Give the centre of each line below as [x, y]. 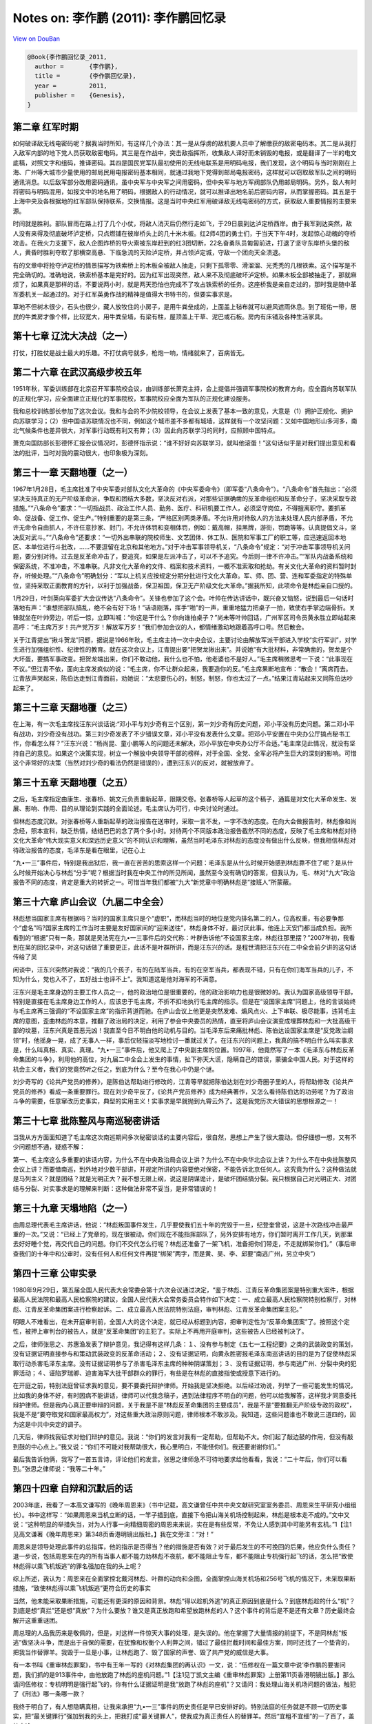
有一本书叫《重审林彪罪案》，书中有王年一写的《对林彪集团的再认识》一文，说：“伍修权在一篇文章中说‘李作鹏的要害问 [179, 1665]
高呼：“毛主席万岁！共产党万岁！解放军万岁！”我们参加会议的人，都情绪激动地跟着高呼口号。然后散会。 [160, 627]
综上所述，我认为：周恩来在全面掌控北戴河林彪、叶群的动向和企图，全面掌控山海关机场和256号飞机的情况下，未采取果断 [184, 1578]
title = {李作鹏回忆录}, [86, 76]
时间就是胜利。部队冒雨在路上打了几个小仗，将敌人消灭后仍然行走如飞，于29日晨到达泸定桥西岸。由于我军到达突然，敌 [183, 223]
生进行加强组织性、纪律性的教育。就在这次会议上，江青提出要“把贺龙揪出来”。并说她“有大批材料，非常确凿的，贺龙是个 [183, 649]
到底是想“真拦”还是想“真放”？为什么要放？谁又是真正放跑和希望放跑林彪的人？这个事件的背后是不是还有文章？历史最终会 [184, 1611]
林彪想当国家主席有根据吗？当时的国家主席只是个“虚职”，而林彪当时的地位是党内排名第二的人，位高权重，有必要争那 [178, 918]
